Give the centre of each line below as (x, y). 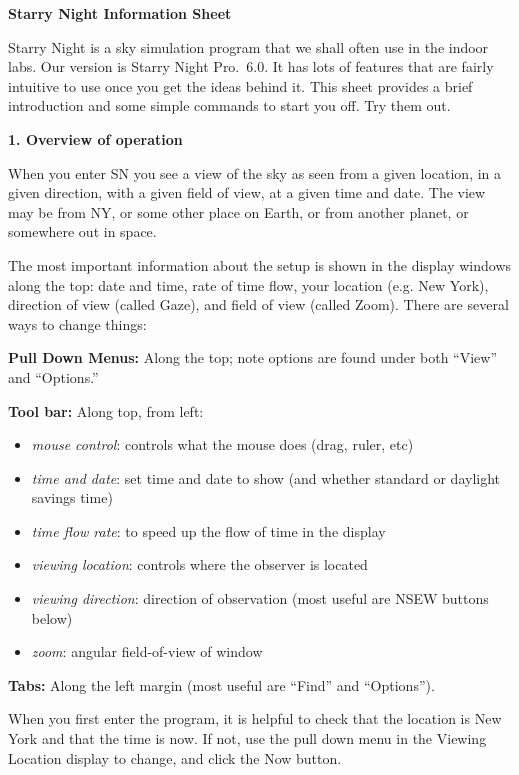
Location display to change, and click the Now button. (175, 757)
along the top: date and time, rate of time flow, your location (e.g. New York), (248, 284)
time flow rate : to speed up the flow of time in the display (208, 530)
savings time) (72, 497)
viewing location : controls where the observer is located (199, 564)
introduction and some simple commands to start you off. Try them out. (229, 105)
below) (52, 617)
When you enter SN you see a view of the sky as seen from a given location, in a (255, 172)
